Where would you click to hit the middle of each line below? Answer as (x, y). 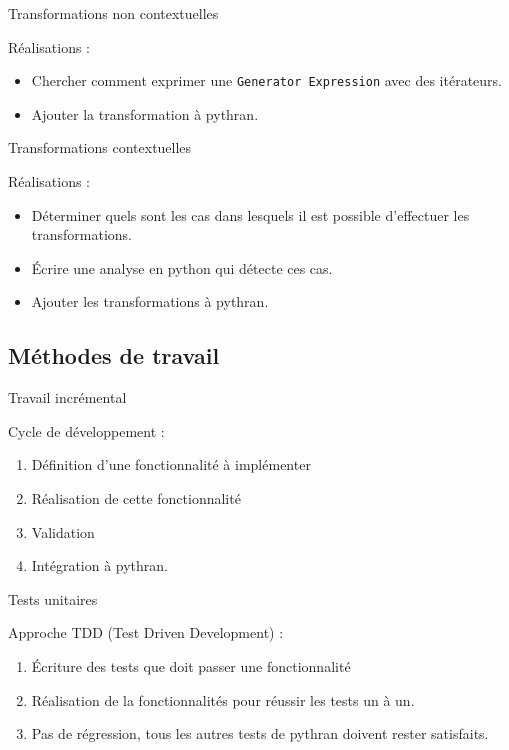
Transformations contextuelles (100, 147)
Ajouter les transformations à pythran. (150, 301)
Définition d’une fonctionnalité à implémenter (171, 464)
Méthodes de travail (114, 355)
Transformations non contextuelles (113, 13)
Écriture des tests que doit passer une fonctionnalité (191, 665)
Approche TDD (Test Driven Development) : (146, 632)
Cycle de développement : (86, 430)
